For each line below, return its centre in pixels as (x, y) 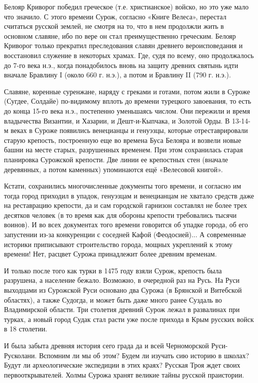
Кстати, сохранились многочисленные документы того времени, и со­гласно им (123, 186)
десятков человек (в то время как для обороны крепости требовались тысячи (120, 215)
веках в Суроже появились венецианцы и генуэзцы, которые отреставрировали (129, 130)
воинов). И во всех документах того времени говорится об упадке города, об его (126, 224)
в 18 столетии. (26, 329)
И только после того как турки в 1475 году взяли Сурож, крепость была (113, 270)
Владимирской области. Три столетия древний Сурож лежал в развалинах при (122, 309)
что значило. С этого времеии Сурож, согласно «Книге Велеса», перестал (115, 16)
